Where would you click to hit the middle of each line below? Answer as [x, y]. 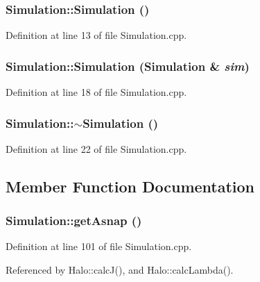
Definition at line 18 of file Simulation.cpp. [96, 92]
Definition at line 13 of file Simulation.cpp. [96, 35]
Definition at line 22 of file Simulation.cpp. [96, 148]
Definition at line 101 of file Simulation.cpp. [99, 246]
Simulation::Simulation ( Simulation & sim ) [128, 66]
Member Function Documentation [130, 186]
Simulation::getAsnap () [74, 221]
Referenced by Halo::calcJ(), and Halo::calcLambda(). [120, 270]
